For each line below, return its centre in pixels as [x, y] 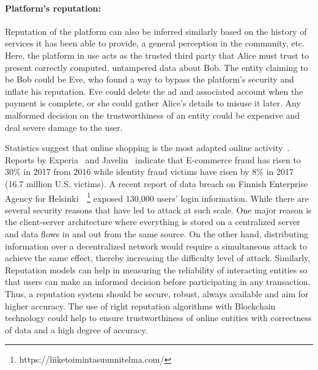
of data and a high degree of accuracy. [76, 329]
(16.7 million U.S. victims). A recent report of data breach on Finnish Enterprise [157, 183]
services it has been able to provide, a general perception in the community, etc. [155, 43]
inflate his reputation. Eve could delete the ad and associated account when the [154, 91]
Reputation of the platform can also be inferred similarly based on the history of [156, 31]
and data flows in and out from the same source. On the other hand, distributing [157, 233]
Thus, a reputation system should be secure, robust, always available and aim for [157, 293]
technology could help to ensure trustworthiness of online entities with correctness [158, 318]
